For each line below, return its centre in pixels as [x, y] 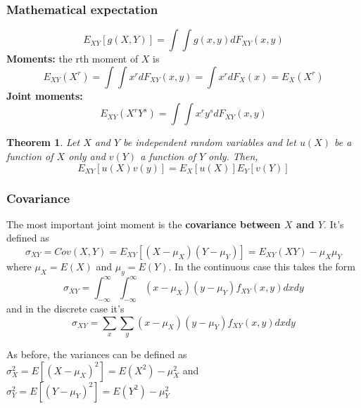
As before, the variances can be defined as [97, 354]
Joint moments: [45, 95]
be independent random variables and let [210, 142]
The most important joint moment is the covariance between [144, 224]
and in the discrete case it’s [65, 309]
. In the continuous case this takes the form [262, 266]
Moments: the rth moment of [72, 59]
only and [87, 156]
